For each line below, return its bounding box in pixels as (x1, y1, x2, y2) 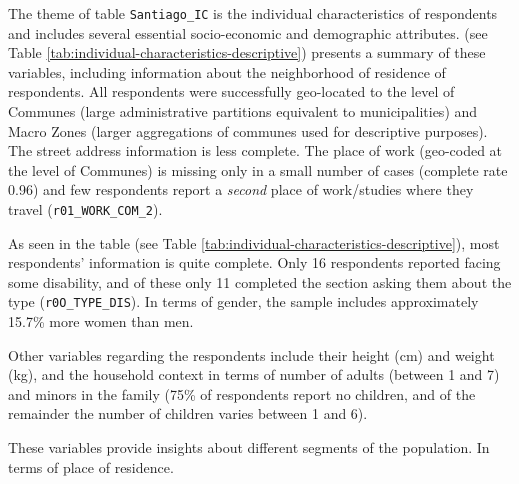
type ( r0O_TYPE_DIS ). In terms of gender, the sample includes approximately (8, 291, 479, 312)
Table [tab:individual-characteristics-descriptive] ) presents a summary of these (8, 42, 486, 63)
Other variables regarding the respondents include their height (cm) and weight (8, 344, 495, 365)
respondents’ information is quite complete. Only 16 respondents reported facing (8, 252, 501, 273)
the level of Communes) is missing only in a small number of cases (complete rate (8, 159, 508, 180)
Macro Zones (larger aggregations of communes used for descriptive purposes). (8, 120, 488, 141)
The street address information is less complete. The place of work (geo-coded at (8, 140, 503, 161)
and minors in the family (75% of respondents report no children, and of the (8, 383, 476, 404)
